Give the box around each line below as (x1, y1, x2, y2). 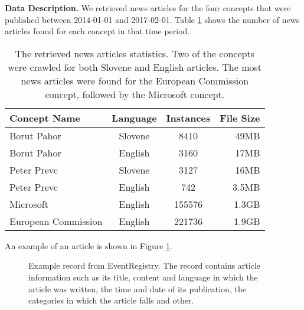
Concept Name (9, 110, 80, 125)
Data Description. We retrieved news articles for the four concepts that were (5, 2, 291, 14)
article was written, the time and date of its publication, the (28, 282, 246, 295)
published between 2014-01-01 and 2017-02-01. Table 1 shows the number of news (5, 13, 300, 25)
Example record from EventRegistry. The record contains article (28, 259, 261, 272)
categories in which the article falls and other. (28, 294, 194, 306)
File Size (220, 110, 260, 125)
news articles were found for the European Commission (21, 73, 249, 87)
